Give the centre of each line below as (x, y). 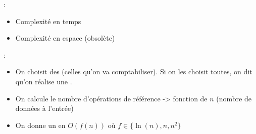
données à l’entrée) (44, 108)
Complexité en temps (48, 21)
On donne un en (40, 125)
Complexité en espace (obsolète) (65, 38)
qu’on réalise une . (44, 81)
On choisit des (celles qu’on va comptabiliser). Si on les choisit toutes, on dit (134, 72)
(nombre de (234, 98)
